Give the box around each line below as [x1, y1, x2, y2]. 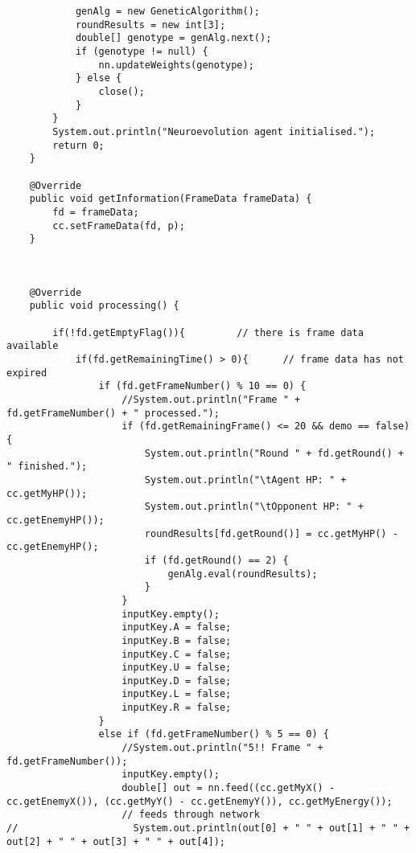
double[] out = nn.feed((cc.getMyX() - [122, 782, 336, 794]
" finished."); [6, 461, 88, 473]
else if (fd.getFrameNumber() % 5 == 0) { [98, 728, 329, 740]
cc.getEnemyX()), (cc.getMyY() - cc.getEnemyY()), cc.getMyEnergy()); [6, 795, 393, 807]
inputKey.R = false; [122, 702, 232, 714]
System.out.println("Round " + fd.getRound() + [144, 447, 404, 459]
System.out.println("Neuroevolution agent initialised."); [52, 125, 376, 137]
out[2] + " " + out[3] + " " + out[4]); [6, 835, 226, 847]
